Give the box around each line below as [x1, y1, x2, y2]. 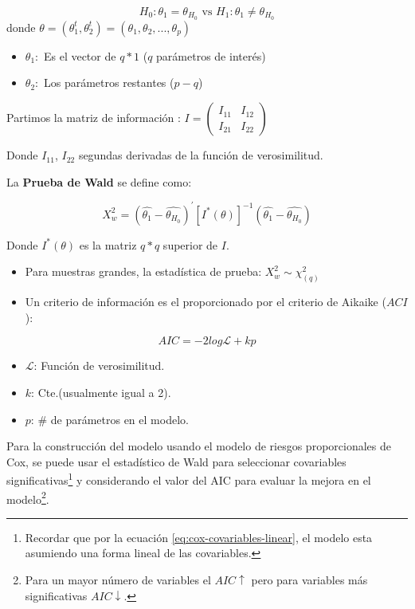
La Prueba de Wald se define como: [6, 173, 192, 190]
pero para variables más [251, 572, 368, 588]
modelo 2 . [6, 488, 49, 507]
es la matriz [79, 236, 137, 253]
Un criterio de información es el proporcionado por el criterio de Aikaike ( [25, 293, 386, 310]
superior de [162, 236, 218, 253]
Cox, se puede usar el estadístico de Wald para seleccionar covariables [6, 453, 346, 470]
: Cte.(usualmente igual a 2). [31, 383, 171, 400]
